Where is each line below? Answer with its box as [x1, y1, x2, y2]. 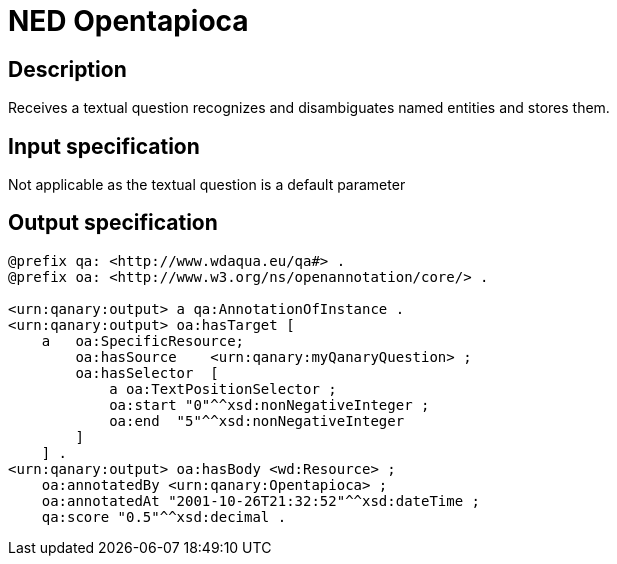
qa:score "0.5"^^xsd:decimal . [41, 508, 287, 525]
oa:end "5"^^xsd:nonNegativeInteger [109, 412, 405, 429]
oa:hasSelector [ [75, 364, 219, 381]
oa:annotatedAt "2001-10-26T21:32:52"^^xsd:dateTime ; [41, 492, 481, 509]
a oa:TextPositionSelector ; [109, 380, 337, 397]
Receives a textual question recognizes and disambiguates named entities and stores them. [8, 99, 610, 117]
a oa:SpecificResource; [41, 332, 245, 349]
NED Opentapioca [8, 4, 249, 38]
